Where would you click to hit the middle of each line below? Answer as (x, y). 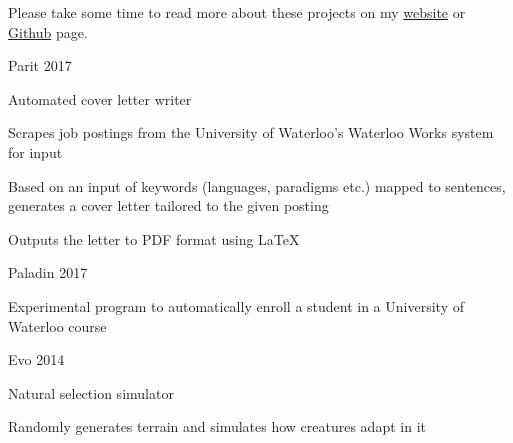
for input (35, 151)
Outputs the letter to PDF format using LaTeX (154, 238)
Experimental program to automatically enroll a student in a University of (236, 305)
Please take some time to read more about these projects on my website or (237, 12)
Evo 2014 (36, 359)
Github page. (48, 31)
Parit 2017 (40, 65)
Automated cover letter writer (100, 98)
